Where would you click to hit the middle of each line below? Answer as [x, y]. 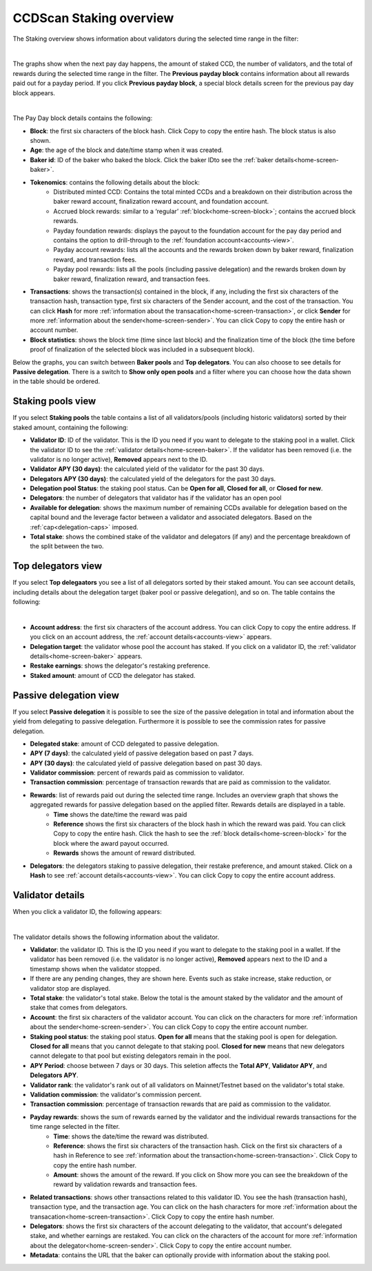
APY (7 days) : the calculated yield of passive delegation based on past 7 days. [142, 753]
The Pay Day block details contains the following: [83, 118]
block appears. [34, 93]
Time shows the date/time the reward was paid [120, 814]
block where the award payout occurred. [111, 843]
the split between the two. [67, 546]
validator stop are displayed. [70, 988]
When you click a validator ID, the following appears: [87, 911]
